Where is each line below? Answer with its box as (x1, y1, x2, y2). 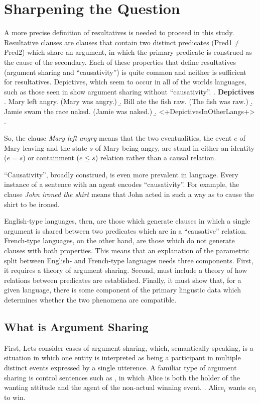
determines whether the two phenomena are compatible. (4, 294, 177, 305)
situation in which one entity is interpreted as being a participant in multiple (4, 352, 241, 363)
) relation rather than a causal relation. (95, 152, 216, 163)
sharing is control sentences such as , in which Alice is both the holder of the (4, 372, 240, 382)
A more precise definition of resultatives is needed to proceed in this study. (4, 27, 234, 38)
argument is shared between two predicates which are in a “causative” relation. (4, 225, 247, 236)
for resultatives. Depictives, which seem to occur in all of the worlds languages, (4, 76, 246, 87)
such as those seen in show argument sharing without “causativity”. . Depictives (4, 86, 254, 96)
